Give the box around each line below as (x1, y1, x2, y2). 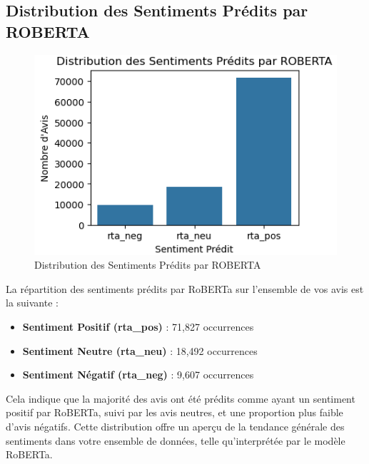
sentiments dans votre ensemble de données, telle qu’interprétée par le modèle (6, 433, 345, 448)
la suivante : (6, 295, 59, 310)
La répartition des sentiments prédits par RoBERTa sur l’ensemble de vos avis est (6, 281, 364, 296)
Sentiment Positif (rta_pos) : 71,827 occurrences (22, 319, 254, 334)
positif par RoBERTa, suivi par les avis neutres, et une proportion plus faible (6, 405, 343, 420)
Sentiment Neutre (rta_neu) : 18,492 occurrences (22, 343, 258, 358)
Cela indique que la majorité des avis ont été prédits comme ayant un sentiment (6, 391, 355, 406)
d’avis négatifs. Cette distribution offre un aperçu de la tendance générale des (6, 419, 345, 434)
